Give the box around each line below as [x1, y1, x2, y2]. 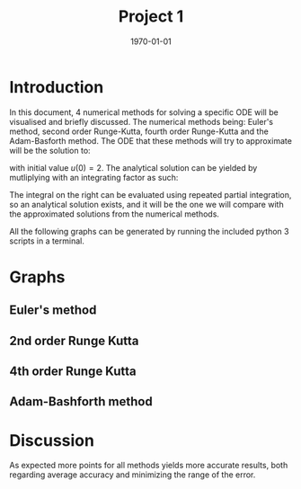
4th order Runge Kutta [9, 364, 137, 379]
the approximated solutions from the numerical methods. [9, 209, 220, 219]
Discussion [9, 430, 94, 450]
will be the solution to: [9, 145, 92, 156]
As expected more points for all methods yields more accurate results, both [9, 460, 288, 471]
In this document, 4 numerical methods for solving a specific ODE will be [9, 106, 279, 118]
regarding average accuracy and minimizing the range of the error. [9, 469, 256, 480]
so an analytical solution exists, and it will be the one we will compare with [9, 199, 285, 209]
